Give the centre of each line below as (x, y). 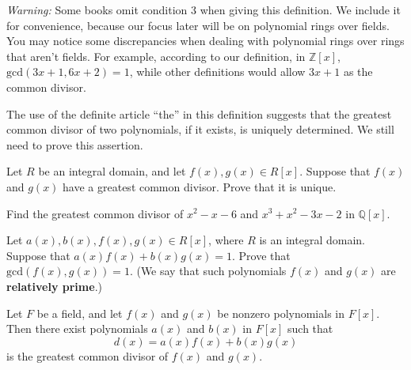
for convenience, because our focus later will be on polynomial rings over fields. (198, 25)
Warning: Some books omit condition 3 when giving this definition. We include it (204, 9)
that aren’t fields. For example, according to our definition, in (156, 56)
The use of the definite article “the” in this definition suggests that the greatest (199, 113)
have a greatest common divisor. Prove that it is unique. (200, 186)
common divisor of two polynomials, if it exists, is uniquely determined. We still (200, 129)
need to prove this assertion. (75, 144)
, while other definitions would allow (217, 72)
